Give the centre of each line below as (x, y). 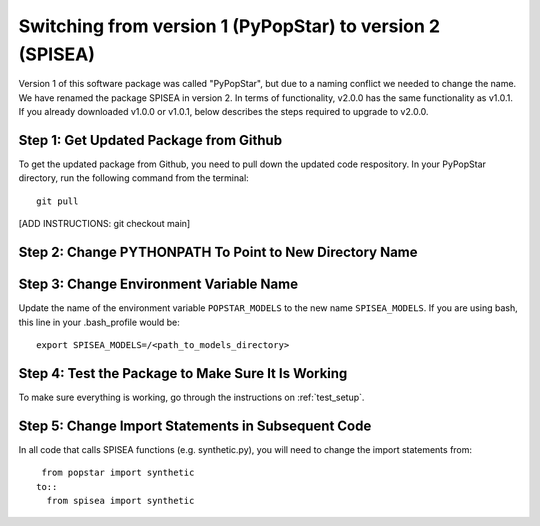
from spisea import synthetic (120, 500)
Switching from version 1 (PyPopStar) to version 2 (229, 26)
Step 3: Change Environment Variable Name (158, 284)
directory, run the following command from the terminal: (133, 178)
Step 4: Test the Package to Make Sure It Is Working (183, 373)
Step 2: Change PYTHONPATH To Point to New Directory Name (218, 252)
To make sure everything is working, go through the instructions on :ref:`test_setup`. (191, 397)
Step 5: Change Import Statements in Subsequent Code (195, 425)
